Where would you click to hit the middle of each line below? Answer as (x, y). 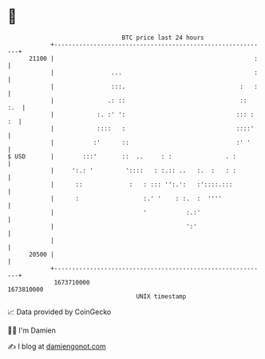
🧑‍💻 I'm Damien (32, 330)
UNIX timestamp (161, 296)
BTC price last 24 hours (163, 38)
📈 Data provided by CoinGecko (59, 312)
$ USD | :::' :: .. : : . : (122, 156)
